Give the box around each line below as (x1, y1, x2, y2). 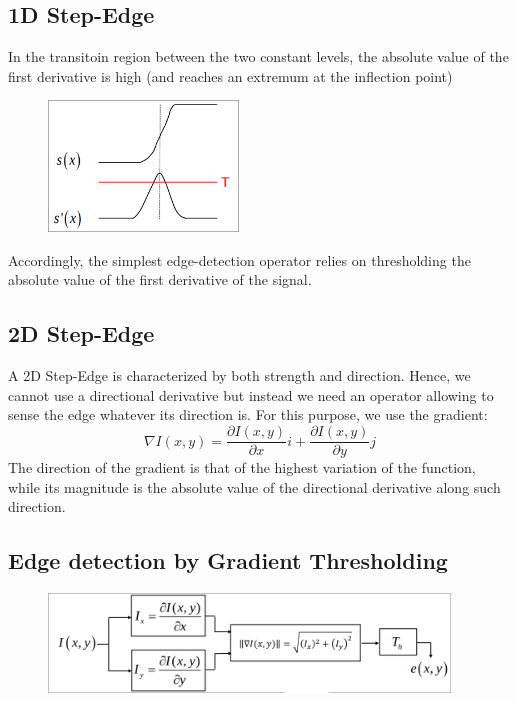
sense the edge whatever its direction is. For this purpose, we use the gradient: (8, 404, 488, 425)
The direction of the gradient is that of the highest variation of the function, (8, 457, 476, 478)
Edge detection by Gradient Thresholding (8, 545, 448, 576)
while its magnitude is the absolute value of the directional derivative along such (8, 476, 501, 497)
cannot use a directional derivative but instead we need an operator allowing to (8, 384, 494, 405)
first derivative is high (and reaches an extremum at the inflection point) (8, 65, 453, 86)
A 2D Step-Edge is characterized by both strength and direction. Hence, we (8, 365, 471, 386)
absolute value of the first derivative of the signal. (8, 269, 312, 290)
